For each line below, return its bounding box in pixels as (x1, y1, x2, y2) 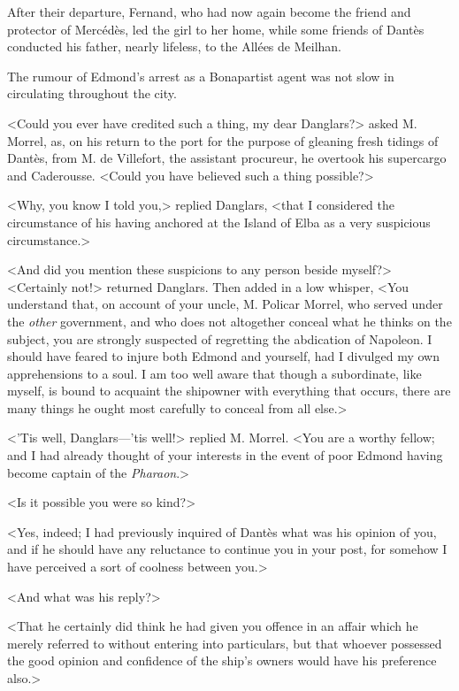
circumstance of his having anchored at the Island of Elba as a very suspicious (7, 212, 431, 231)
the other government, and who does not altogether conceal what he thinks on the (7, 311, 452, 330)
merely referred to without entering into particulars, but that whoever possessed (7, 633, 442, 652)
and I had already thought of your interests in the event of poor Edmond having (7, 446, 443, 465)
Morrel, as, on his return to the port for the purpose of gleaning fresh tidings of (7, 131, 439, 150)
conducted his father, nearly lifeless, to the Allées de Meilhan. (7, 37, 341, 56)
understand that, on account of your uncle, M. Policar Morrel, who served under (7, 295, 443, 313)
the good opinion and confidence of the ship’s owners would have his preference (7, 651, 437, 670)
